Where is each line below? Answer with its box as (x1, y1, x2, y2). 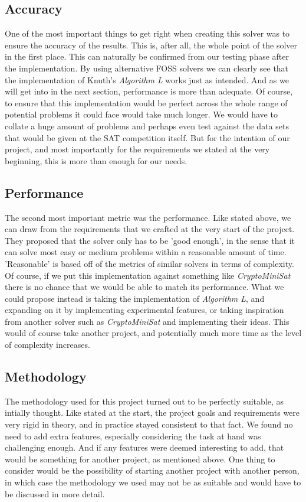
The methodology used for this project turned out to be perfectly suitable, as (5, 395, 284, 407)
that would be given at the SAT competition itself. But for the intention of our (5, 131, 290, 144)
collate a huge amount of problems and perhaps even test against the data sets (5, 119, 289, 132)
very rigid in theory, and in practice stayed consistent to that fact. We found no (5, 418, 293, 431)
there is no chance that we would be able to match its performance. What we (5, 281, 284, 293)
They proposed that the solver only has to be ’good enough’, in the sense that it (5, 234, 295, 246)
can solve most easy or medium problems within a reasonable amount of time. (5, 246, 287, 258)
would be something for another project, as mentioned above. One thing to (5, 452, 275, 465)
